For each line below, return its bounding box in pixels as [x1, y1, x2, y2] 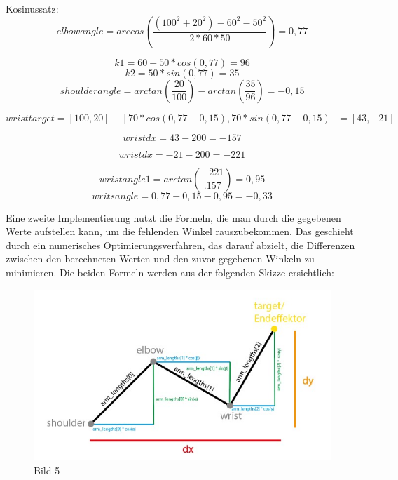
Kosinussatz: [6, 1, 59, 15]
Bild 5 [34, 462, 60, 477]
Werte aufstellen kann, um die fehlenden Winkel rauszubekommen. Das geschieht [6, 224, 354, 239]
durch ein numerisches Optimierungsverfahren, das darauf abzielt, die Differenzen [6, 237, 355, 252]
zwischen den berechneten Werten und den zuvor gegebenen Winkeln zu [6, 251, 315, 266]
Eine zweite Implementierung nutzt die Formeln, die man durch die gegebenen [6, 210, 341, 225]
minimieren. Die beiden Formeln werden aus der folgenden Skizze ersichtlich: [6, 265, 334, 279]
